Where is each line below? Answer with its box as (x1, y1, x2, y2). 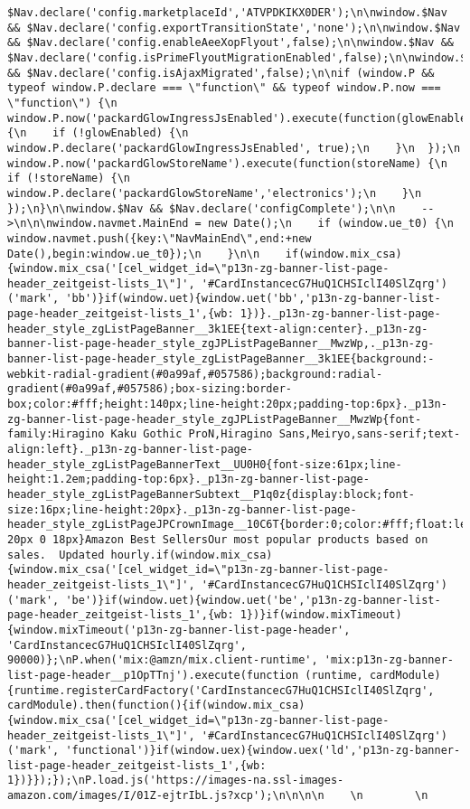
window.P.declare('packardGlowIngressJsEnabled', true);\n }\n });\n (7, 141, 461, 155)
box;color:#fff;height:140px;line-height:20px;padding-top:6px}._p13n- (7, 398, 447, 411)
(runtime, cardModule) (305, 668, 441, 682)
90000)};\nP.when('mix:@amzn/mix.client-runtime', (7, 654, 318, 667)
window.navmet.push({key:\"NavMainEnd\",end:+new (7, 231, 312, 245)
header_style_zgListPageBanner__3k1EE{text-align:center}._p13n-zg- (7, 322, 428, 335)
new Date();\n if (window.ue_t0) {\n (207, 217, 454, 230)
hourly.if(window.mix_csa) (110, 548, 273, 561)
